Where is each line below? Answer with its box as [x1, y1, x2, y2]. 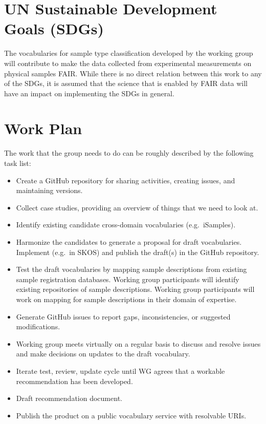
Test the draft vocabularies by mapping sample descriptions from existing [16, 264, 247, 274]
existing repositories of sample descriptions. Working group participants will [16, 284, 255, 294]
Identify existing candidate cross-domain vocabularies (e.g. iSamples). [16, 219, 236, 230]
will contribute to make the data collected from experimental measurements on [4, 57, 252, 68]
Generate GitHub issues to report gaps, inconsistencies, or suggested [16, 311, 231, 322]
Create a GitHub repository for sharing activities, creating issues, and [16, 175, 235, 185]
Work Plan [4, 118, 82, 139]
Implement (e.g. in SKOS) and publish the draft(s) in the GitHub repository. [16, 246, 259, 257]
